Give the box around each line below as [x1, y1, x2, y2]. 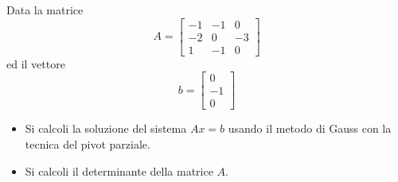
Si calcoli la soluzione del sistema [25, 120, 187, 137]
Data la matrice [6, 2, 84, 17]
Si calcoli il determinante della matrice [25, 162, 213, 179]
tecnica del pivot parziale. [25, 135, 150, 152]
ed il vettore [6, 55, 65, 72]
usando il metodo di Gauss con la [228, 120, 392, 137]
